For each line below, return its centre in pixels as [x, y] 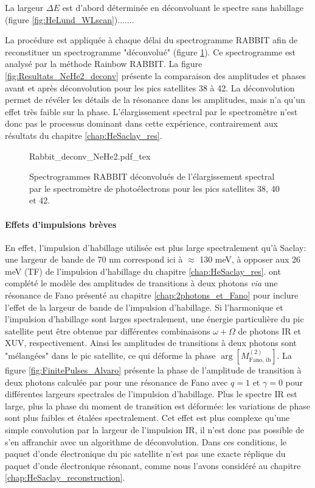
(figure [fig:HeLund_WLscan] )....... [70, 19]
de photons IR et [269, 331]
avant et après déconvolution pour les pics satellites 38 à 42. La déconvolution [150, 87]
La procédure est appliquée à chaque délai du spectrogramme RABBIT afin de [151, 40]
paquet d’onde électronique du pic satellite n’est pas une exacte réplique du [145, 454]
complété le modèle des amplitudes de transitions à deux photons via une [141, 283]
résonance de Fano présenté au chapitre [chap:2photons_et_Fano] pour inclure [152, 295]
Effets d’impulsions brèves [61, 224]
